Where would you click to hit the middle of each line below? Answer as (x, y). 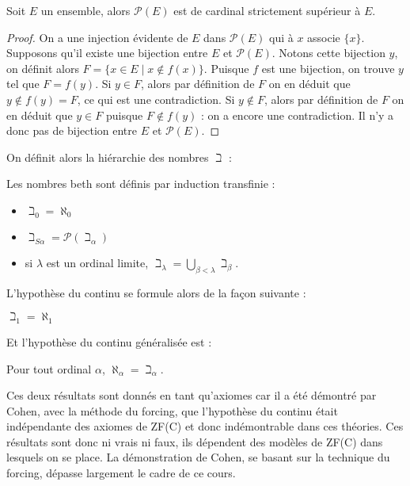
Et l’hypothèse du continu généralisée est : (109, 341)
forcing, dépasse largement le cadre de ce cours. (121, 473)
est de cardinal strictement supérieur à (267, 10)
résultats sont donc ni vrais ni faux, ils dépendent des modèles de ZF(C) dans (195, 441)
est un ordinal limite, (97, 262)
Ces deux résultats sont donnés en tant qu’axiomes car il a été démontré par (192, 395)
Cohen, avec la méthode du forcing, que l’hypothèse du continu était (172, 410)
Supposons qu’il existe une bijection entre (107, 53)
